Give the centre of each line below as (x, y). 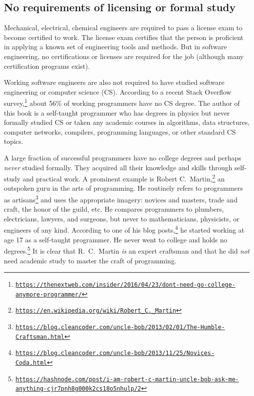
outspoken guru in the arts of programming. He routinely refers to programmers (124, 188)
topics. (14, 141)
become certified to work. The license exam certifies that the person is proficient (124, 37)
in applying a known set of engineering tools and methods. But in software (116, 47)
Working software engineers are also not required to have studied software (114, 82)
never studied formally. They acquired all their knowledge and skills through (118, 167)
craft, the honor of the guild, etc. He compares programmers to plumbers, (114, 209)
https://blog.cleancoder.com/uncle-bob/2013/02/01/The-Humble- (120, 327)
